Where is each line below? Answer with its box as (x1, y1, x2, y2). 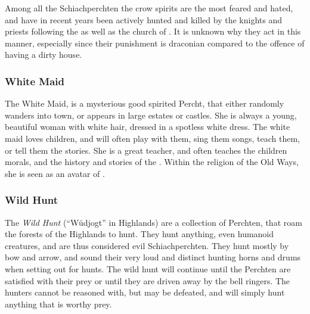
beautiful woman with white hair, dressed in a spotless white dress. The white (5, 120, 290, 133)
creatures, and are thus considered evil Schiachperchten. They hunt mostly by (5, 239, 289, 251)
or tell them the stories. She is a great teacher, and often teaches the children (5, 144, 287, 156)
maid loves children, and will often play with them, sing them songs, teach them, (5, 132, 300, 144)
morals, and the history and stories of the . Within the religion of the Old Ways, (5, 156, 299, 168)
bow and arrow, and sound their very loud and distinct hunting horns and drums (5, 251, 301, 263)
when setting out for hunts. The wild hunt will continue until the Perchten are (5, 262, 291, 275)
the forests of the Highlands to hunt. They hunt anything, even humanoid (5, 228, 274, 240)
